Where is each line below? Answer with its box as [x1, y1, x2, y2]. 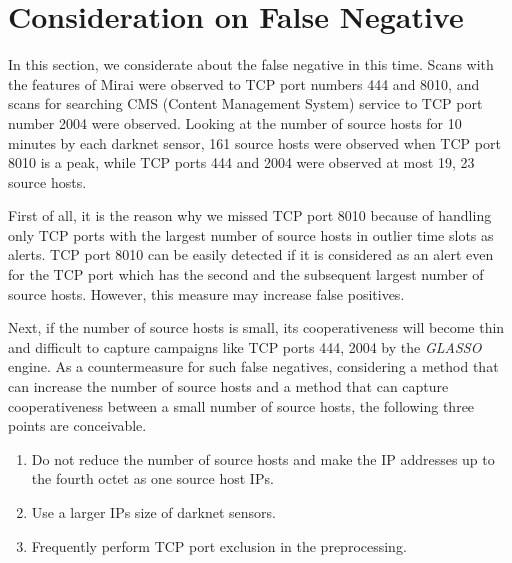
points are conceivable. [8, 415, 147, 436]
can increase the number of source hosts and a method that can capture [8, 376, 449, 397]
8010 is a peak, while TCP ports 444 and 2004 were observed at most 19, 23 [8, 152, 475, 173]
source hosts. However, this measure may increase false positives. [8, 283, 405, 304]
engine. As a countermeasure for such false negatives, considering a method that [8, 356, 499, 377]
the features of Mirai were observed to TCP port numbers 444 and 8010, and [8, 73, 480, 94]
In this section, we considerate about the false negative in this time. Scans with [8, 54, 494, 75]
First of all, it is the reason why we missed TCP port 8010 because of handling [8, 205, 492, 226]
